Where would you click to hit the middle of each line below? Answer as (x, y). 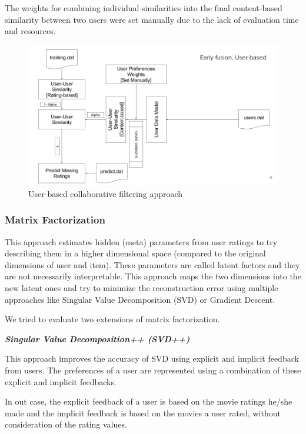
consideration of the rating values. (66, 424)
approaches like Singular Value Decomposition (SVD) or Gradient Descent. (140, 299)
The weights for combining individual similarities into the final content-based (144, 8)
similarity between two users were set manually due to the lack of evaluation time (152, 19)
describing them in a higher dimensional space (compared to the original (135, 253)
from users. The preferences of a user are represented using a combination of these (153, 370)
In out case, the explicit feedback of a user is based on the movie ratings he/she (149, 401)
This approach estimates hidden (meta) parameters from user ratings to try (141, 241)
